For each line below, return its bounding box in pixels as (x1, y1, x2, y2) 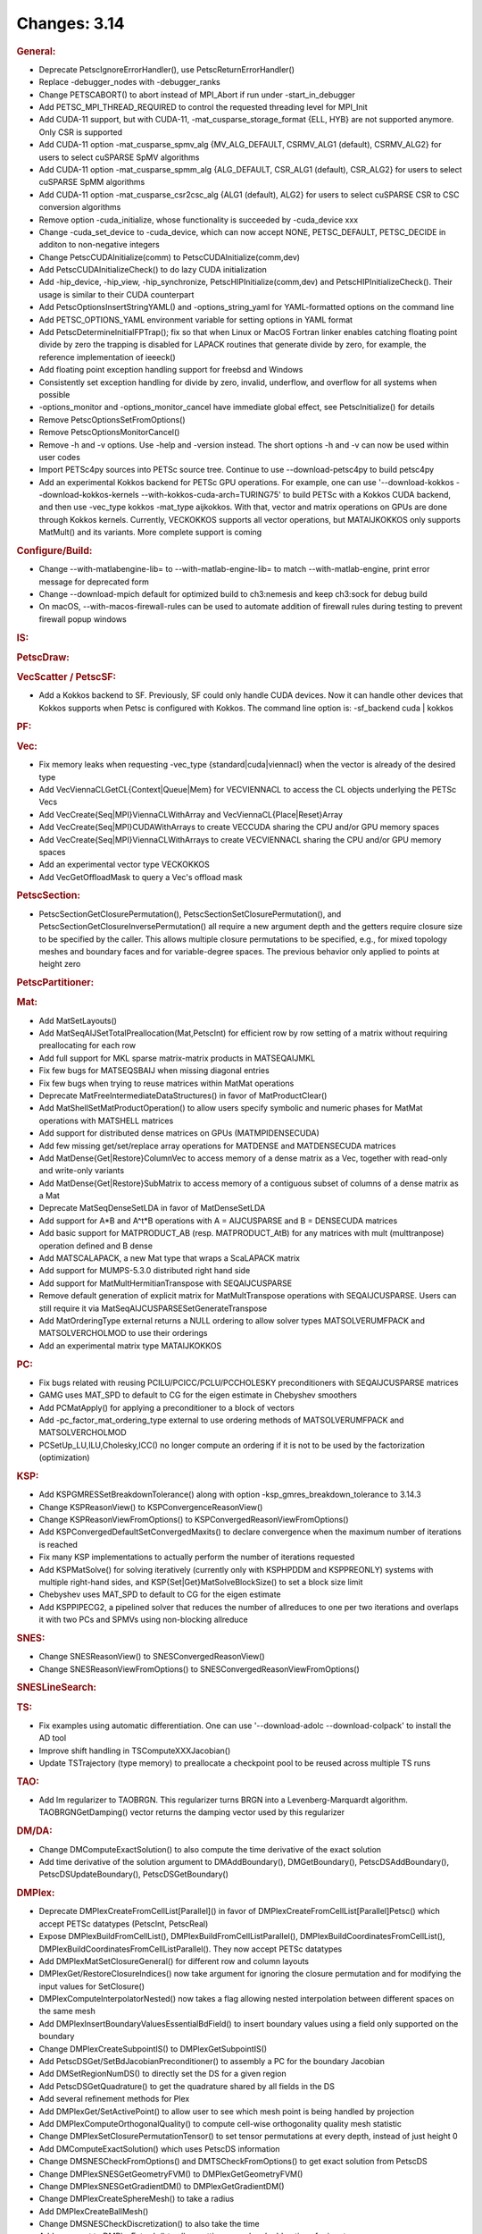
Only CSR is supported (38, 126, 122, 138)
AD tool (38, 1733, 67, 1743)
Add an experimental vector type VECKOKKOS (38, 859, 210, 870)
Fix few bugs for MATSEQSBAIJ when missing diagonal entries (38, 1065, 270, 1076)
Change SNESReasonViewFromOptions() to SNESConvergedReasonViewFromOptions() (38, 1663, 361, 1675)
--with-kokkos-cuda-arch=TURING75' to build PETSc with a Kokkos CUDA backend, (140, 490, 451, 500)
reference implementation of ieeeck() (38, 351, 176, 362)
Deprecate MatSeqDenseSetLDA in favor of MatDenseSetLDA (38, 1203, 266, 1214)
